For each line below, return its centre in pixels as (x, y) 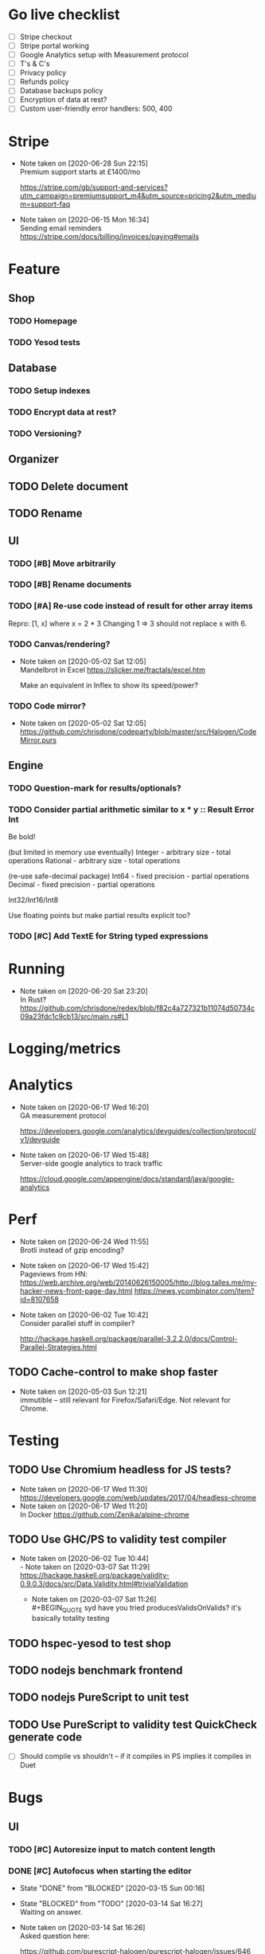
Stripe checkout (46, 37)
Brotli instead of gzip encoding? (72, 1250)
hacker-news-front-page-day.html (76, 1291)
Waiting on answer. (51, 1912)
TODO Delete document (68, 487)
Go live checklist (64, 15)
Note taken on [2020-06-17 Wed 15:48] (84, 1155)
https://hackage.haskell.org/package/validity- (94, 1575)
